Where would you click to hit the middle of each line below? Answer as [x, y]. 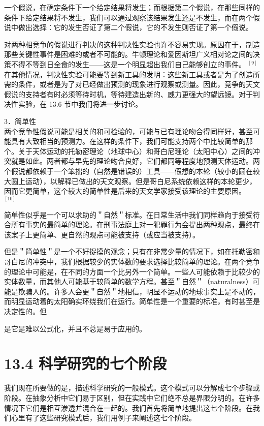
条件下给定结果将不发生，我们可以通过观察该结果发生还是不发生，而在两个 [128, 17]
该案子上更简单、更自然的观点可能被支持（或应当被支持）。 [102, 234]
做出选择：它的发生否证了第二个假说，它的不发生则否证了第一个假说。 [135, 27]
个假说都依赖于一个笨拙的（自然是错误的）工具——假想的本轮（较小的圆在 [128, 171]
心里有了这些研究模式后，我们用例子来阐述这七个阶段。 [103, 418]
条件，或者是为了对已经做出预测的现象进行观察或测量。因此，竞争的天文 [139, 84]
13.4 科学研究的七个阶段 [85, 363]
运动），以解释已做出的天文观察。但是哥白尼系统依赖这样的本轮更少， [141, 181]
